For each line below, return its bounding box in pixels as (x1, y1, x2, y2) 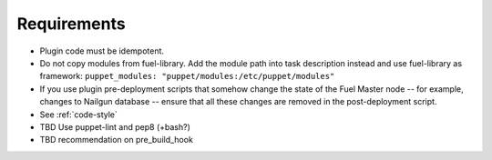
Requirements (16, 14, 127, 34)
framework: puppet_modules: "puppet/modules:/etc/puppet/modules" (39, 71, 335, 82)
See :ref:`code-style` (39, 109, 118, 120)
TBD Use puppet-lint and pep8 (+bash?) (39, 121, 191, 132)
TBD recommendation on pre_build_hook (39, 135, 193, 145)
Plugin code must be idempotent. (39, 45, 164, 56)
